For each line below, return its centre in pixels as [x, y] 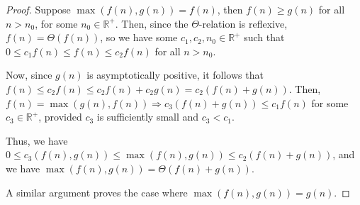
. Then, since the [152, 23]
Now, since [29, 75]
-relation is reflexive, [243, 23]
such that [264, 37]
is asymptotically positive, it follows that [175, 75]
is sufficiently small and [148, 117]
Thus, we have [37, 140]
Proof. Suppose [38, 9]
